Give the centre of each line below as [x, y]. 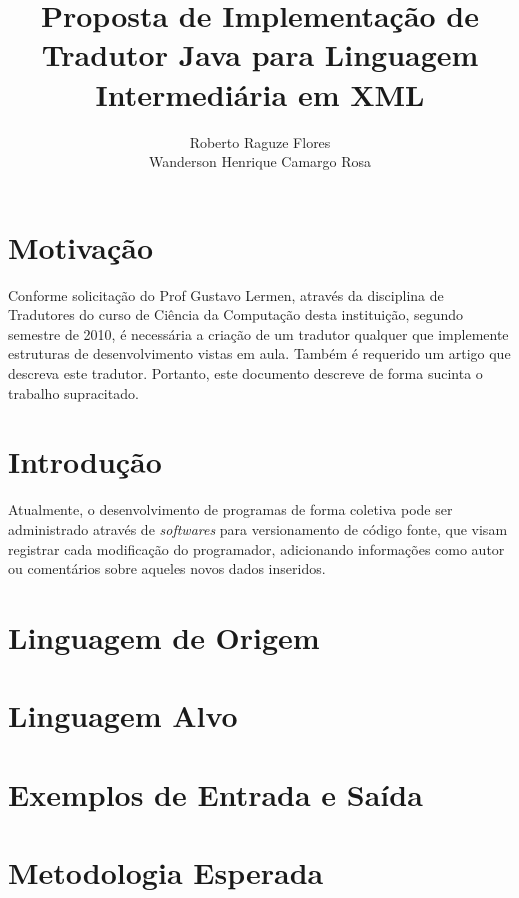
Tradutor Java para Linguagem [260, 54]
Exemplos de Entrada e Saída [215, 793]
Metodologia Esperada [166, 872]
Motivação [81, 246]
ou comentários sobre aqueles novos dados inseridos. [167, 568]
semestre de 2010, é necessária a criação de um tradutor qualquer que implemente [258, 333]
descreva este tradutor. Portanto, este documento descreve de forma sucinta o [245, 373]
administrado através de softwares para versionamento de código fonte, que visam [258, 528]
